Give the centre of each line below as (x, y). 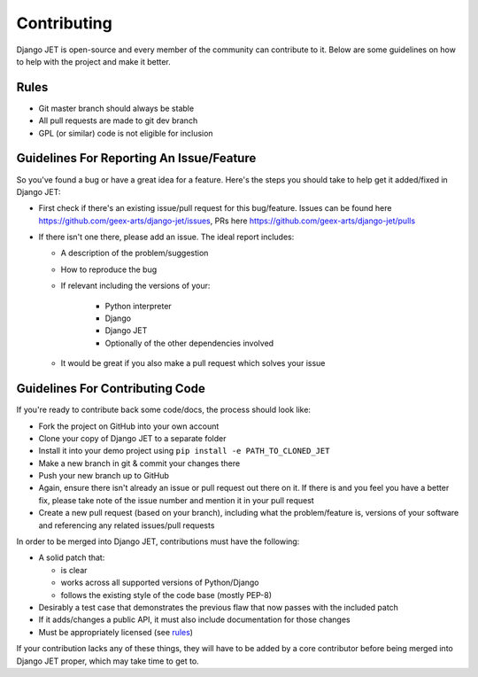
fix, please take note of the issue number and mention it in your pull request (176, 500)
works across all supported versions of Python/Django (160, 583)
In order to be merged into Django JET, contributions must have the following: (158, 541)
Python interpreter (138, 306)
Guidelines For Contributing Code (111, 389)
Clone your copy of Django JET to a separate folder (132, 438)
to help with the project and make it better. (94, 61)
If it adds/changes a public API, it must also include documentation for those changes (195, 619)
